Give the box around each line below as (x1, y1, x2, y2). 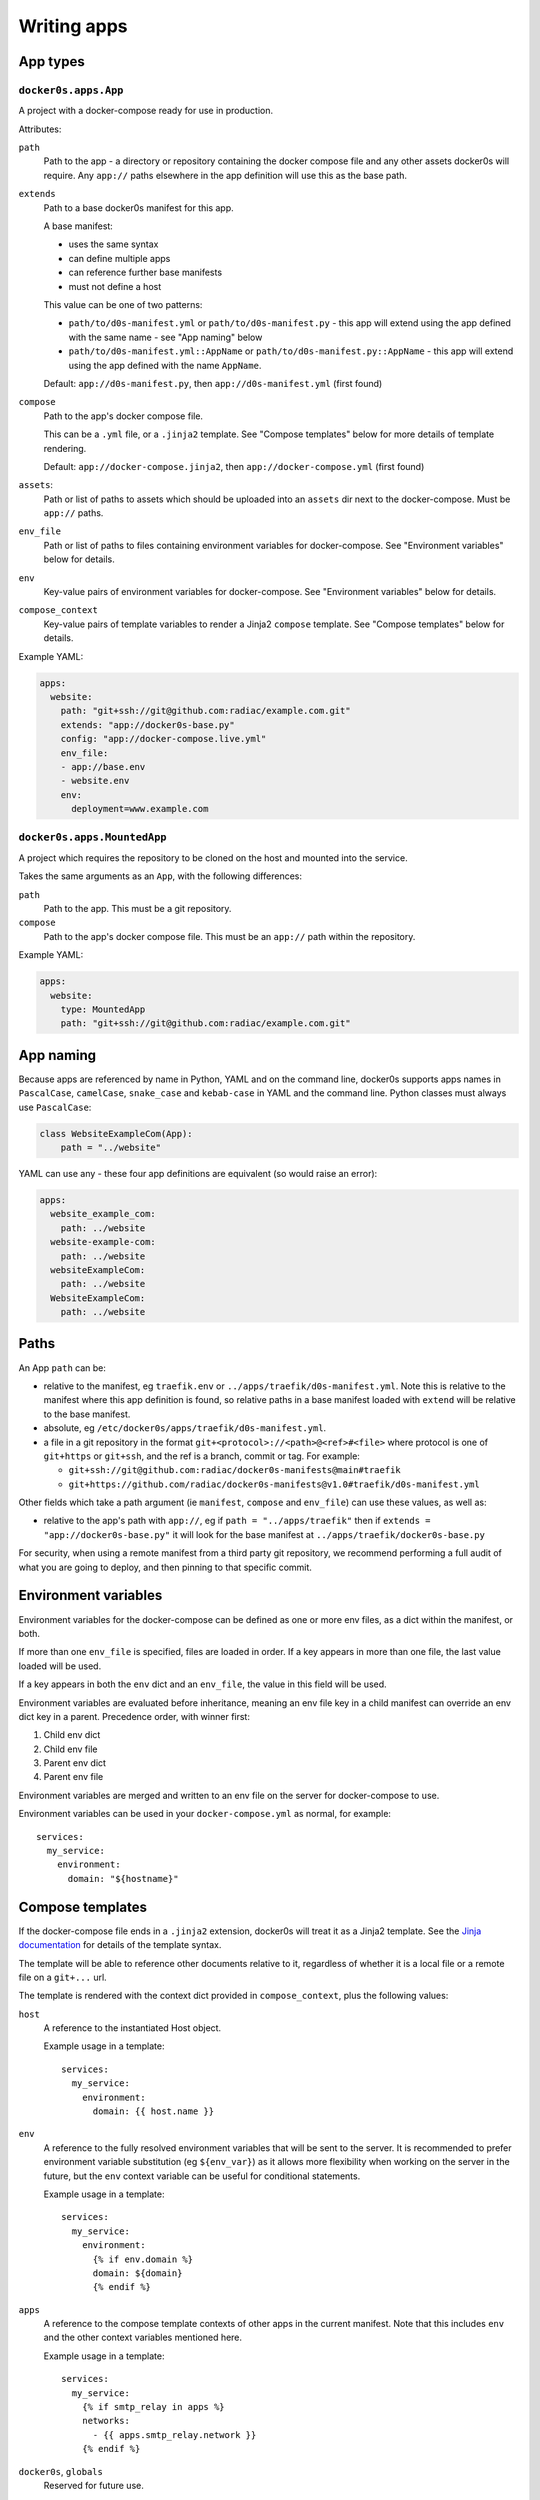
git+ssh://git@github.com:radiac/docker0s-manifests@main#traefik (68, 1465, 402, 1476)
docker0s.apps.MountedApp (18, 831, 167, 844)
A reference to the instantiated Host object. (43, 2022, 222, 2034)
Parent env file (43, 1771, 104, 1783)
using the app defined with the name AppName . (68, 359, 262, 371)
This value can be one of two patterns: (43, 299, 203, 310)
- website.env (60, 775, 130, 787)
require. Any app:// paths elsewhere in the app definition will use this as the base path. (43, 169, 407, 181)
